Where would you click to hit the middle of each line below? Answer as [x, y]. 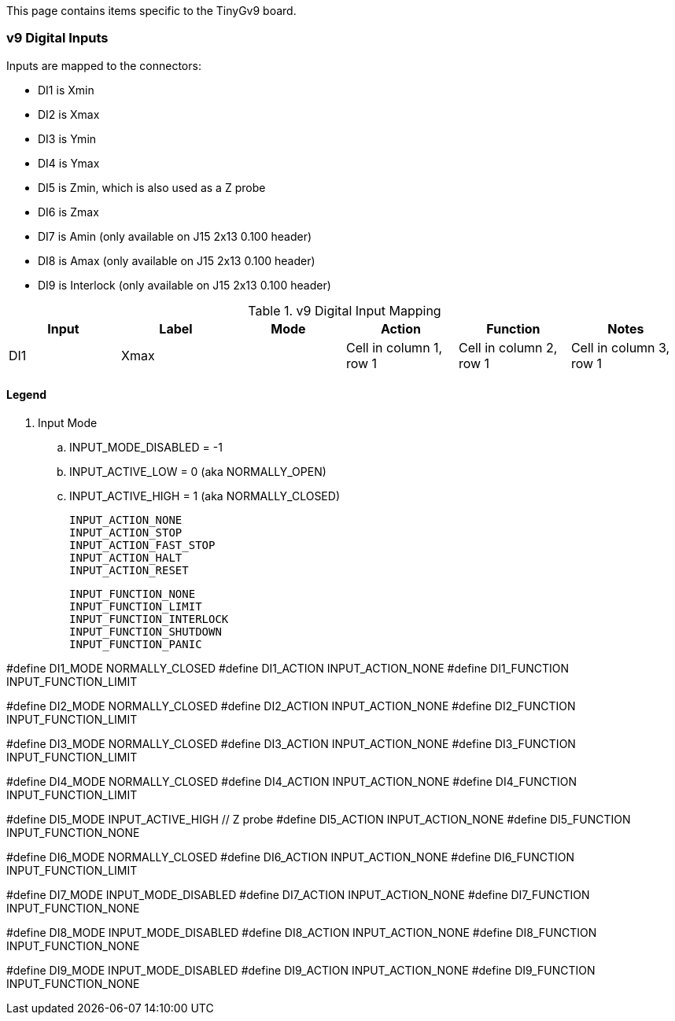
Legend [26, 395]
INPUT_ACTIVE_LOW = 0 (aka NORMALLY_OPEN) [198, 471]
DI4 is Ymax [69, 163]
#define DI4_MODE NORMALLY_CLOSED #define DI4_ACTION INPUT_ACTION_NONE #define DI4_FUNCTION [292, 781]
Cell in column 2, [508, 347]
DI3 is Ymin [67, 138]
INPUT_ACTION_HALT [126, 557]
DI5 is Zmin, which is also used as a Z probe [152, 187]
